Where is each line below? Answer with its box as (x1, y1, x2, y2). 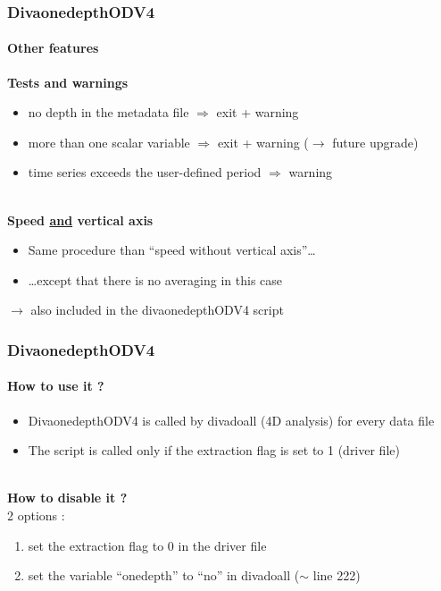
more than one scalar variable (28, 132, 190, 151)
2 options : (7, 506, 65, 524)
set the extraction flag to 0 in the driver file (28, 536, 267, 554)
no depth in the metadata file (28, 103, 189, 122)
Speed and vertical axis (7, 210, 154, 229)
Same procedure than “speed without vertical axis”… (28, 241, 316, 259)
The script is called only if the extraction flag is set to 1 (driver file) (28, 441, 400, 460)
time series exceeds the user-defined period (28, 163, 262, 182)
